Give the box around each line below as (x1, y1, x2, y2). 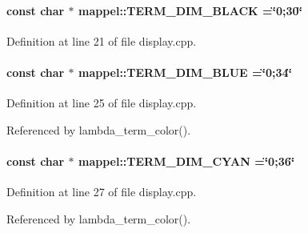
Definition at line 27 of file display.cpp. (6, 183, 197, 200)
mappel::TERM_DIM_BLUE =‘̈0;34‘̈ (78, 63, 293, 80)
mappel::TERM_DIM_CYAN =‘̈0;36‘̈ (78, 152, 295, 169)
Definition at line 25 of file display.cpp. (6, 94, 197, 111)
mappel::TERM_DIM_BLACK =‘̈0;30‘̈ (78, 2, 303, 18)
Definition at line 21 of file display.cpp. (6, 32, 197, 49)
